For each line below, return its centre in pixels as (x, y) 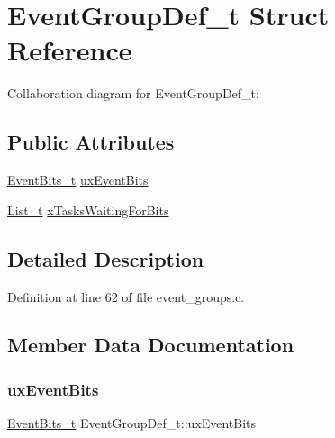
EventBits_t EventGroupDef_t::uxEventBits (132, 423)
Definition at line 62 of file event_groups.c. (126, 296)
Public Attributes (91, 142)
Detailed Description (106, 258)
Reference (70, 50)
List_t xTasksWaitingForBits (88, 210)
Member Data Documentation (151, 345)
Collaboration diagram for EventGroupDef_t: (133, 93)
